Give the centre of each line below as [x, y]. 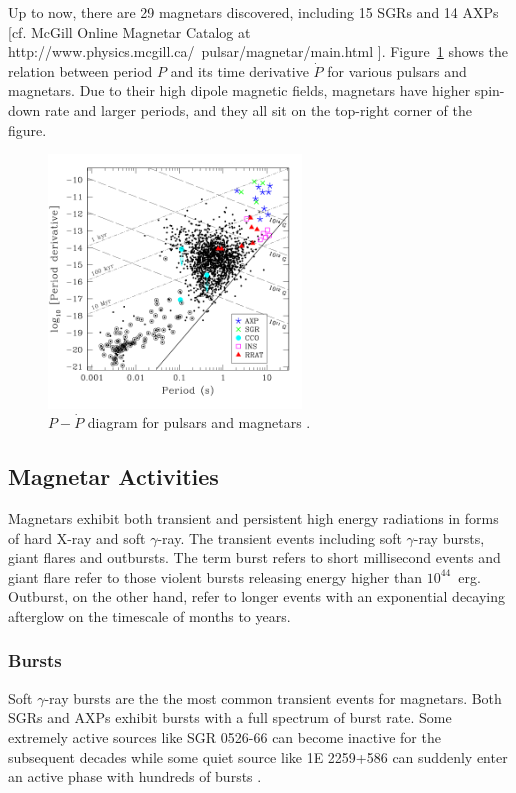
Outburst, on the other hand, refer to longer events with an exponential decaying [256, 596]
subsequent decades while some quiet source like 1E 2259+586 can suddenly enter [258, 756]
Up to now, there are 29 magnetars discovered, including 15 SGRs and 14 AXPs [253, 12]
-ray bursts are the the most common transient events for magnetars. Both [273, 697]
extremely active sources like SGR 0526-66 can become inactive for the [224, 736]
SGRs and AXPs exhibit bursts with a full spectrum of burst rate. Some [230, 717]
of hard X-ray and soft [77, 537]
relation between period [80, 70]
